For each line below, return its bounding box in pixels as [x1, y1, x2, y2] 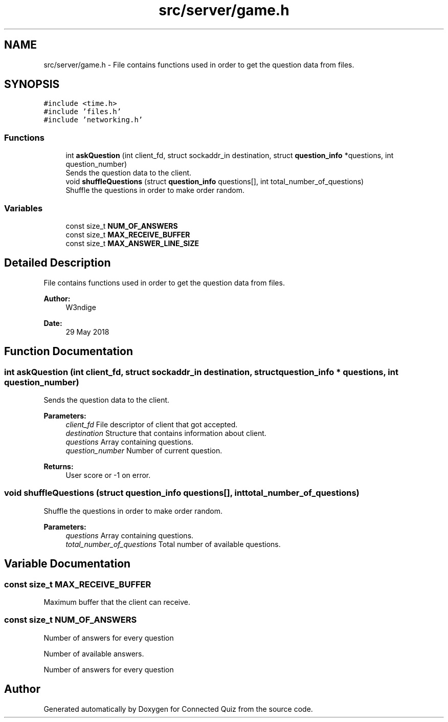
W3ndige [65, 302, 96, 312]
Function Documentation [4, 345, 133, 358]
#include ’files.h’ [43, 107, 122, 116]
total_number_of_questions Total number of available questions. [65, 539, 281, 549]
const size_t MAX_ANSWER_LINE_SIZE [65, 238, 199, 248]
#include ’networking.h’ [43, 116, 143, 124]
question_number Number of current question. [65, 446, 222, 455]
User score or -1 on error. [65, 471, 151, 479]
